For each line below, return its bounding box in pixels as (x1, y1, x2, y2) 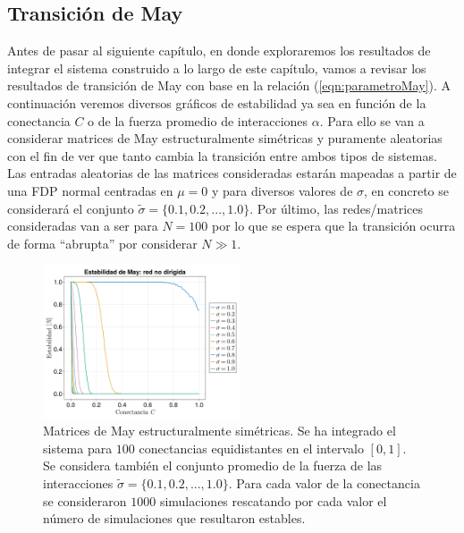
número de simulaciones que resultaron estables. (43, 509, 306, 528)
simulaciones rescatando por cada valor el (159, 491, 387, 510)
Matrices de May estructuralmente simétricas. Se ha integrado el (43, 421, 396, 440)
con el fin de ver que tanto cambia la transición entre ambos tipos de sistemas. (7, 146, 437, 165)
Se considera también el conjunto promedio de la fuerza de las (43, 456, 383, 475)
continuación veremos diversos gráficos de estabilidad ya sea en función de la (7, 93, 426, 112)
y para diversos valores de (211, 181, 353, 199)
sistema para (43, 438, 113, 457)
